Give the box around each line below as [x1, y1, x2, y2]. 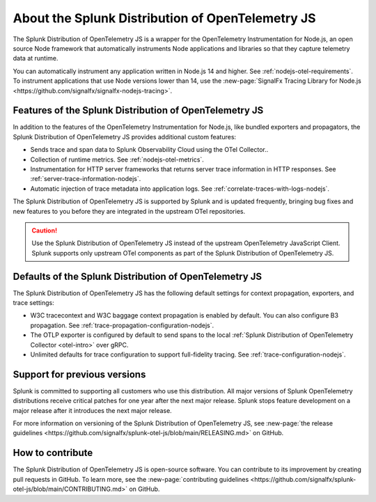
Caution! [31, 226, 58, 235]
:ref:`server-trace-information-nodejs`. [30, 175, 141, 183]
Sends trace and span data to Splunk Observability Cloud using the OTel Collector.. [30, 146, 269, 154]
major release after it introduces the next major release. [13, 406, 172, 414]
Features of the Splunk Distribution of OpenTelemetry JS [13, 104, 264, 116]
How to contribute [13, 447, 93, 459]
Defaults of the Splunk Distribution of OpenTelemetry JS [13, 270, 263, 282]
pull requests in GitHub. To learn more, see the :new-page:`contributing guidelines [13, 475, 249, 483]
